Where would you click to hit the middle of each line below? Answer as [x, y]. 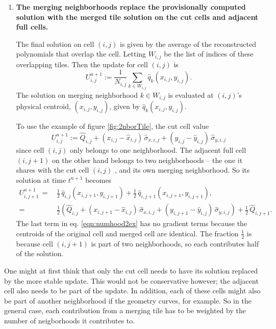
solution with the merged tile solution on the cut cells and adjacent [137, 17]
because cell [34, 243]
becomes [98, 180]
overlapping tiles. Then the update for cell [82, 64]
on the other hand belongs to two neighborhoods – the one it [147, 160]
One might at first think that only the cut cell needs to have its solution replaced [131, 270]
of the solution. [40, 253]
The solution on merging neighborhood [77, 94]
